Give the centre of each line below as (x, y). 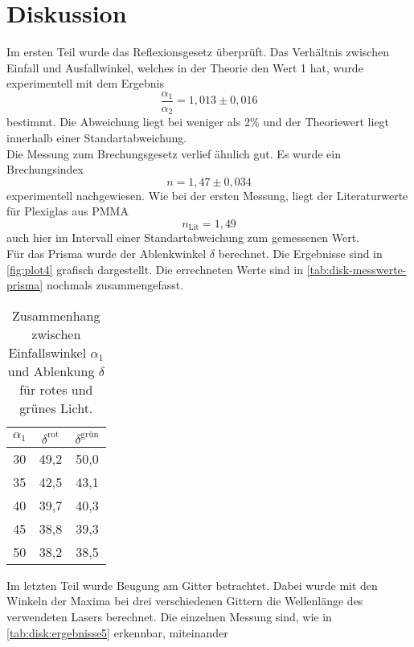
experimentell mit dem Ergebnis (85, 83)
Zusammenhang (56, 315)
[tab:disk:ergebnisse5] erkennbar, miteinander (117, 632)
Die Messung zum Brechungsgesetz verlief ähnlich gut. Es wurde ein (174, 153)
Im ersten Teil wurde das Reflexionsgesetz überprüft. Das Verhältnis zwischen (198, 52)
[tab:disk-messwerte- (357, 269)
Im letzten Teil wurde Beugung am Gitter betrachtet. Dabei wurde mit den (192, 585)
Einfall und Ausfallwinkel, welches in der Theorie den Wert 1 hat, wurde (185, 67)
